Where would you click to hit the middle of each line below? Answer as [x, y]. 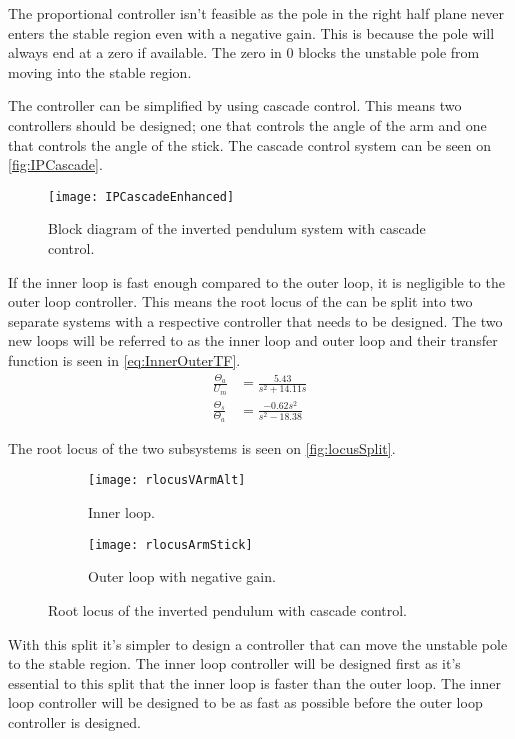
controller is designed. [74, 721]
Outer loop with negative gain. [182, 576]
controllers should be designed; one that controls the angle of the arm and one [247, 124]
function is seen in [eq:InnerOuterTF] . [124, 359]
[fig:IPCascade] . [55, 164]
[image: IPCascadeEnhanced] [141, 196]
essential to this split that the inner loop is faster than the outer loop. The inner [254, 682]
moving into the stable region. [100, 71]
